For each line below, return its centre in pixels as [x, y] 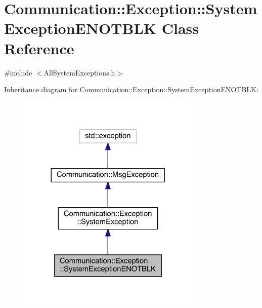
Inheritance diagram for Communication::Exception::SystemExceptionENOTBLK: [131, 89]
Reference [39, 48]
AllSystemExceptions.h [79, 72]
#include [18, 72]
